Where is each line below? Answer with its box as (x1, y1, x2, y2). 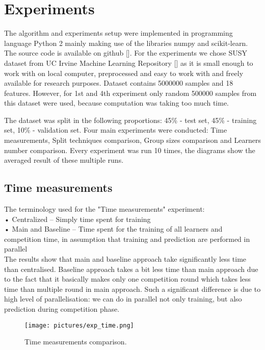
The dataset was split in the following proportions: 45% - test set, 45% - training (4, 114, 257, 125)
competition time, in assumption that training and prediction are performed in (4, 233, 250, 244)
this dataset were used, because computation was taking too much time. (4, 97, 229, 108)
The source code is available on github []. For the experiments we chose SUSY (4, 47, 247, 58)
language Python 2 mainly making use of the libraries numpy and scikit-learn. (4, 37, 248, 48)
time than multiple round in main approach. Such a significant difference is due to (4, 283, 261, 294)
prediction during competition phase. (4, 303, 120, 314)
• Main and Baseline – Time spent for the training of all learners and (4, 223, 223, 234)
